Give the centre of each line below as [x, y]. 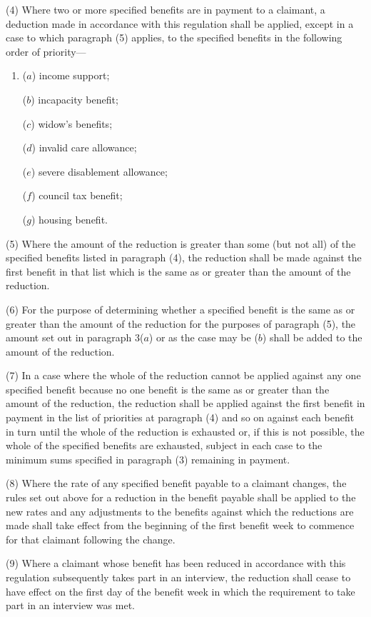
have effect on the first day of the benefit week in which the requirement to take [181, 591]
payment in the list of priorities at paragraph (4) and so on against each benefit [180, 417]
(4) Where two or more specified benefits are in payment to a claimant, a [166, 9]
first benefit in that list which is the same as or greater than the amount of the [178, 271]
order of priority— [46, 51]
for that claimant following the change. [91, 539]
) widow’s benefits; [72, 123]
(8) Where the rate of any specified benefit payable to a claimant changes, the [176, 483]
